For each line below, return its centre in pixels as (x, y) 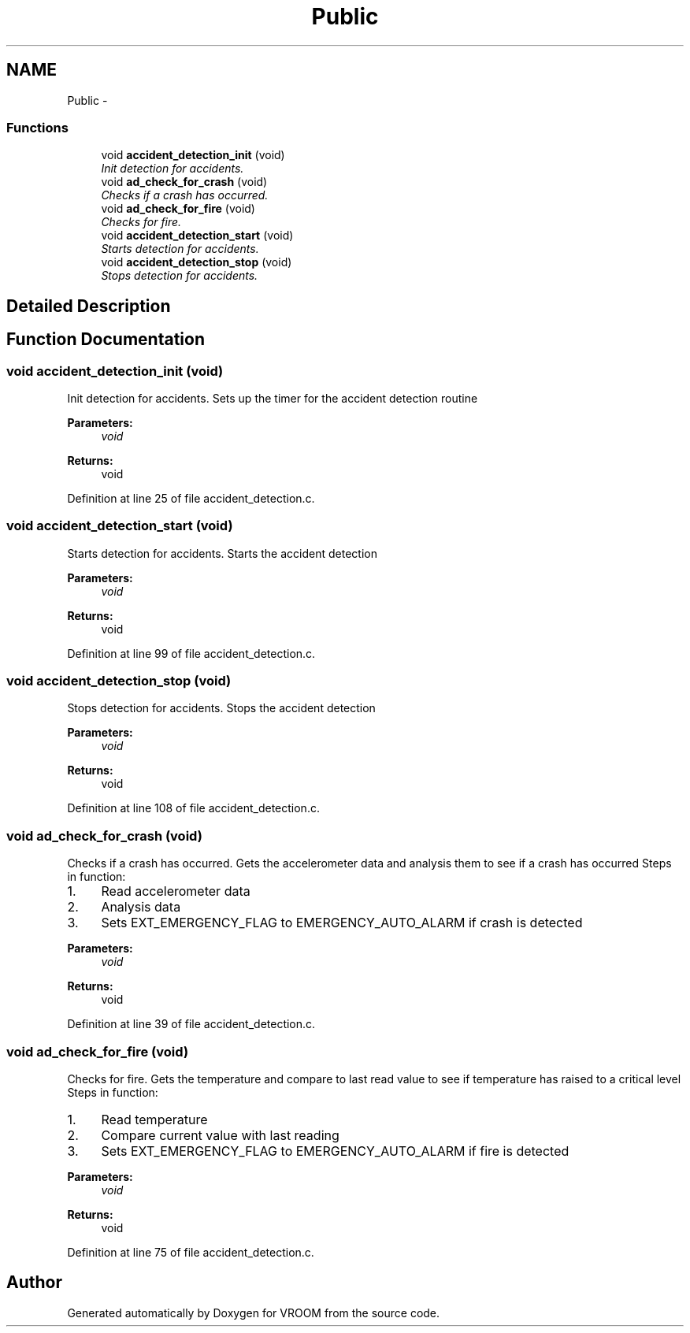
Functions (37, 127)
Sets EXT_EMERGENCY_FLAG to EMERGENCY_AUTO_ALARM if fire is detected (335, 1151)
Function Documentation (106, 340)
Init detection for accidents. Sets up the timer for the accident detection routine (273, 398)
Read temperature (154, 1119)
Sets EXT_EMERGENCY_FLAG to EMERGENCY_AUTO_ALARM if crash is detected (342, 923)
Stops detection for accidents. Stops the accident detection (221, 708)
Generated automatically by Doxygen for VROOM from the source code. (254, 1313)
